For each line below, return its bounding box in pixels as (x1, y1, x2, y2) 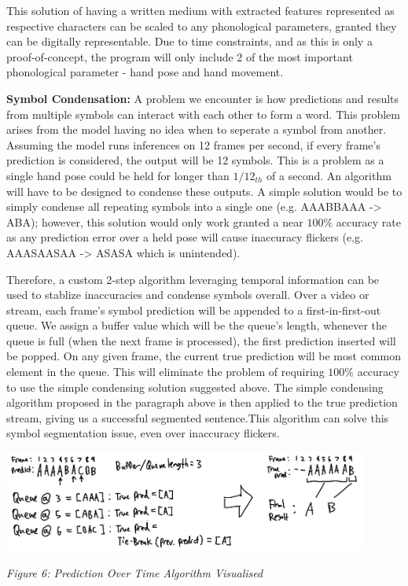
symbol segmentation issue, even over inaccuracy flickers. (6, 425, 280, 441)
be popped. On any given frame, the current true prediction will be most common (6, 348, 401, 364)
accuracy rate (336, 213, 401, 230)
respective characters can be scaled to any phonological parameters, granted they (6, 17, 397, 34)
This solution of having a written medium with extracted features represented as (6, 2, 395, 18)
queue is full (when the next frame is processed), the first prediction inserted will (6, 332, 396, 348)
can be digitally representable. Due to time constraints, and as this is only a (6, 33, 373, 50)
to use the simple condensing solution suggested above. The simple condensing (6, 378, 384, 395)
